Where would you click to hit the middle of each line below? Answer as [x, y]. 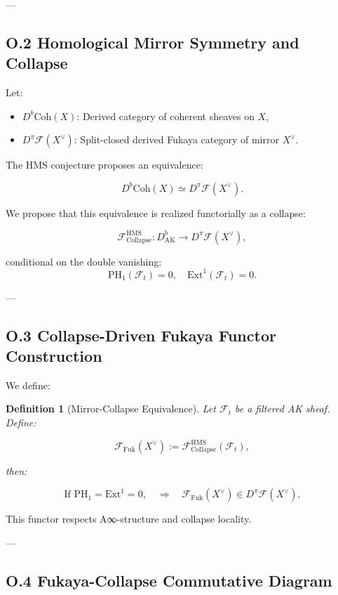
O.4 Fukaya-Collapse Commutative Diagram [169, 580]
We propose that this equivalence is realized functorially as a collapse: [156, 212]
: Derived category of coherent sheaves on [165, 116]
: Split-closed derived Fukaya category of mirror [176, 139]
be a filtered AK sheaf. [282, 408]
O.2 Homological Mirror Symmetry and [153, 42]
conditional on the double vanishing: [84, 261]
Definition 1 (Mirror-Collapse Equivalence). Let [111, 408]
